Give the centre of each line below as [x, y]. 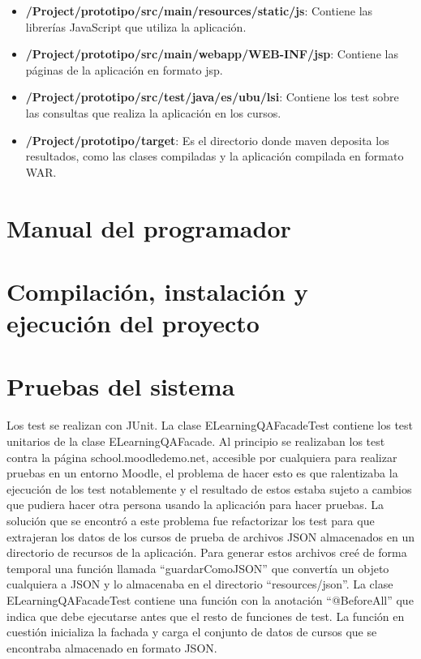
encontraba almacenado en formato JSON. [112, 647]
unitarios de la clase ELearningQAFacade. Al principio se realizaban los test [196, 441]
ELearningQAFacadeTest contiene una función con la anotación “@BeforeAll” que [210, 599]
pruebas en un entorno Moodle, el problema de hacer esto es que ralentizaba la [202, 473]
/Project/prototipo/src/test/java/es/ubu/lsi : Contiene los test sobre [212, 97]
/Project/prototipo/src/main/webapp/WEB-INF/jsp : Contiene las [212, 54]
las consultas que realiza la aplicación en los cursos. [153, 112]
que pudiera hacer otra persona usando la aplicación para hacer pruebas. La [195, 505]
